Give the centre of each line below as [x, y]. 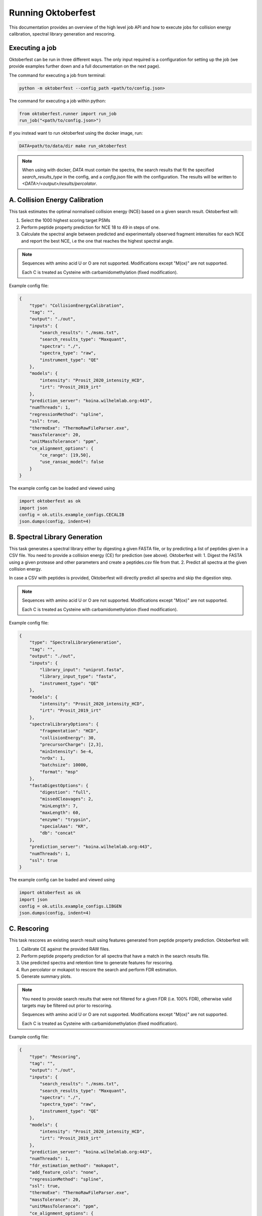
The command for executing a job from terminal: [57, 75]
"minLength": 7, [59, 806]
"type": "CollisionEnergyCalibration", [77, 305]
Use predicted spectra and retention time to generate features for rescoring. [97, 963]
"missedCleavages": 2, [67, 799]
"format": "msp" [59, 772]
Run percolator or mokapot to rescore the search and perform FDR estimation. [99, 969]
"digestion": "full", [65, 792]
